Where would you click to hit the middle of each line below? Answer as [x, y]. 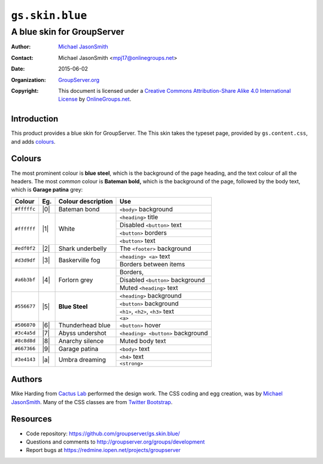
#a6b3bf [25, 280]
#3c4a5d [25, 333]
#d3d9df [25, 260]
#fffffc [25, 209]
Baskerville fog [79, 260]
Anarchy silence [81, 341]
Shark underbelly [83, 248]
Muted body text [143, 341]
